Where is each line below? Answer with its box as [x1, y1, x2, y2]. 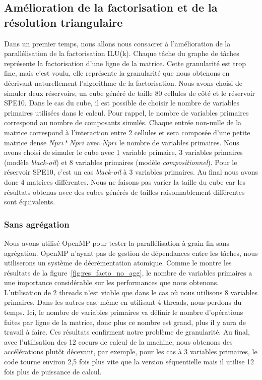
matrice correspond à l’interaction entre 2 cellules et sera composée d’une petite [4, 127, 250, 137]
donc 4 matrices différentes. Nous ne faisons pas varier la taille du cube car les [4, 176, 246, 187]
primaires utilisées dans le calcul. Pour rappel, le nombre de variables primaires [4, 107, 249, 118]
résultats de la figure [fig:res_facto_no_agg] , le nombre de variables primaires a [4, 267, 252, 278]
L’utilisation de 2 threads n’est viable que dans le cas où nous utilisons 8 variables [4, 287, 258, 297]
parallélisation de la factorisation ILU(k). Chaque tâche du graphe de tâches [4, 48, 239, 59]
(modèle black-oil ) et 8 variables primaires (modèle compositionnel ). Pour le [4, 156, 237, 167]
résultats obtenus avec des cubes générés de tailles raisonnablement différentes [4, 186, 245, 197]
